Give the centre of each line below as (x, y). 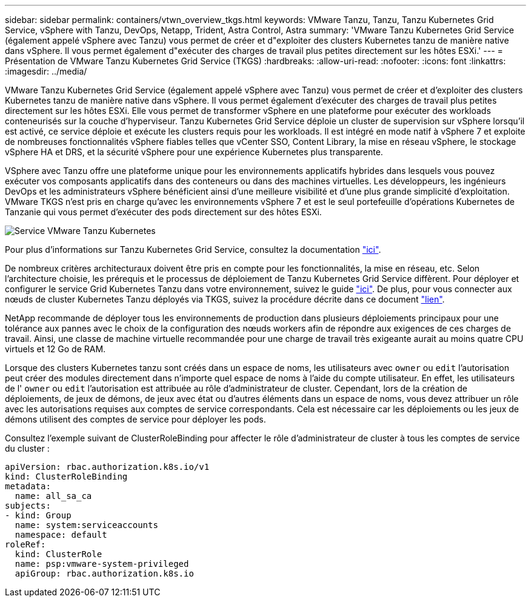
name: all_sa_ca (53, 496)
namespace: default (61, 535)
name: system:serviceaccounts (86, 525)
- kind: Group (38, 515)
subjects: (28, 506)
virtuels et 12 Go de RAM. (55, 349)
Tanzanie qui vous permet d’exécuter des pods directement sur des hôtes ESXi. (163, 212)
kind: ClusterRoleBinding (66, 477)
